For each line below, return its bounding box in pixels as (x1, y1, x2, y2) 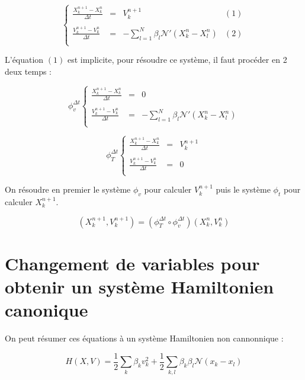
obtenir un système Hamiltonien (5, 274, 274, 298)
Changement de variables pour (5, 251, 260, 275)
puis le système (216, 183, 271, 196)
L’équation (5, 53, 44, 65)
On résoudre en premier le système (5, 183, 131, 196)
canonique (5, 298, 88, 322)
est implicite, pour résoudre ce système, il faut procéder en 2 (67, 53, 287, 65)
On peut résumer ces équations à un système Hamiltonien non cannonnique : (5, 332, 284, 344)
